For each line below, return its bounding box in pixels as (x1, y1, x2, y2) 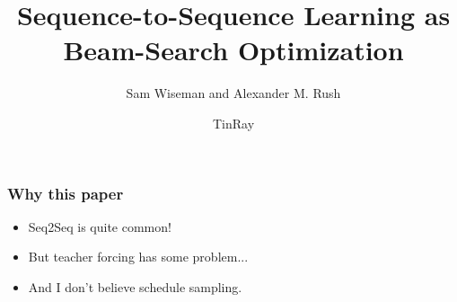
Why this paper (7, 182, 124, 204)
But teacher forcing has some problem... (28, 247, 249, 266)
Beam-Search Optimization (63, 31, 404, 68)
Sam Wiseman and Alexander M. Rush (126, 84, 341, 102)
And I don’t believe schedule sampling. (28, 277, 242, 296)
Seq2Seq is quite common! (28, 217, 171, 235)
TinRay (212, 113, 255, 132)
